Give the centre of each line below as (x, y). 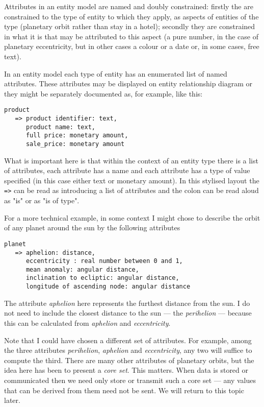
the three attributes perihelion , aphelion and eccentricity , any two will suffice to (128, 350)
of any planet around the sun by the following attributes (92, 228)
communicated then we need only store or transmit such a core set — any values (130, 380)
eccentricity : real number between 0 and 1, (104, 261)
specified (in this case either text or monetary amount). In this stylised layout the (132, 180)
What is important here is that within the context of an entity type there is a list (131, 160)
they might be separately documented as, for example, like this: (103, 93)
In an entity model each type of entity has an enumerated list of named (116, 73)
